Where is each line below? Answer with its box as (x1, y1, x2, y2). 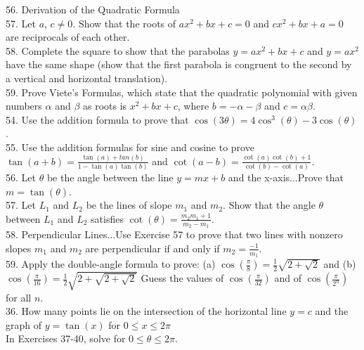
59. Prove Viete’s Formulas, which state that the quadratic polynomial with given (6, 84, 358, 99)
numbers (6, 98, 42, 113)
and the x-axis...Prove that (228, 170, 344, 185)
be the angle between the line (46, 170, 174, 185)
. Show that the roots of (72, 15, 176, 30)
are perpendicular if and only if (85, 240, 220, 255)
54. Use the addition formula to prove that (6, 112, 189, 127)
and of (274, 271, 301, 285)
